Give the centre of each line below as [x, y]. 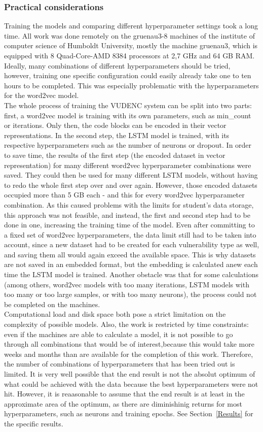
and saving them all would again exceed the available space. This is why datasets [130, 254]
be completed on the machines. [52, 304]
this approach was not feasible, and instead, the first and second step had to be [127, 214]
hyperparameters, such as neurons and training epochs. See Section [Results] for [129, 413]
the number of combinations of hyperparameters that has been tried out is [120, 364]
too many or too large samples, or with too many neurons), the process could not [130, 294]
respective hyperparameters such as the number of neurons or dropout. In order [128, 145]
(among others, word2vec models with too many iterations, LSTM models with [127, 284]
